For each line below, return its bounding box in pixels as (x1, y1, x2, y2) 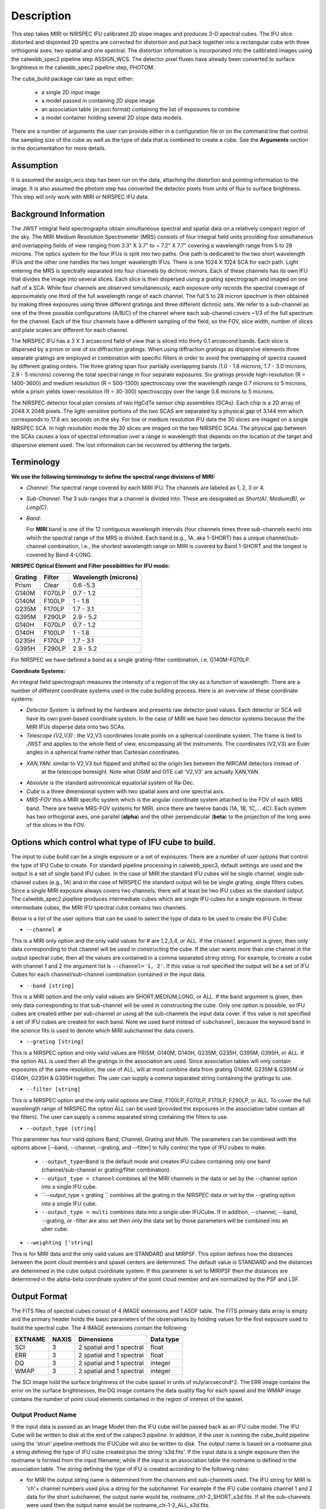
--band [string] (26, 982, 75, 989)
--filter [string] (26, 1086, 81, 1093)
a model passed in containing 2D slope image (41, 97, 155, 104)
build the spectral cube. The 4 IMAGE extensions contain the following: (11, 1324, 188, 1331)
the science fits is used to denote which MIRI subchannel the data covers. (11, 1027, 195, 1034)
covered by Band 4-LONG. (26, 551, 93, 558)
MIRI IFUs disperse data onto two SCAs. (26, 723, 126, 730)
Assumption (11, 161, 59, 171)
